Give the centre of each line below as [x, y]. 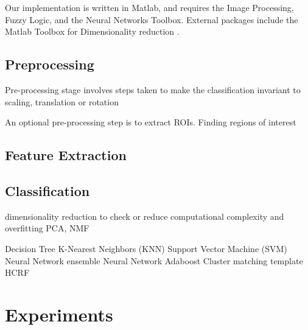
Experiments [59, 314]
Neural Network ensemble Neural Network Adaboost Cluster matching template [154, 260]
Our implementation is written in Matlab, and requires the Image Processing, [149, 7]
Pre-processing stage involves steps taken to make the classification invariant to [153, 89]
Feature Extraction [66, 155]
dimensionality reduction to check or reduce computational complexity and [145, 216]
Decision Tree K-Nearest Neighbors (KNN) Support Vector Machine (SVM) [146, 248]
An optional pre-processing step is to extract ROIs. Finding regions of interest [151, 122]
